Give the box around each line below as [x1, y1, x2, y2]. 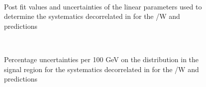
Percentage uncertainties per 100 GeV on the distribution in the [4, 54, 199, 64]
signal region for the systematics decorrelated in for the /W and [4, 64, 199, 74]
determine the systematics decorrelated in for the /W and [4, 11, 180, 21]
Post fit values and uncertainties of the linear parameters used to [4, 1, 202, 11]
